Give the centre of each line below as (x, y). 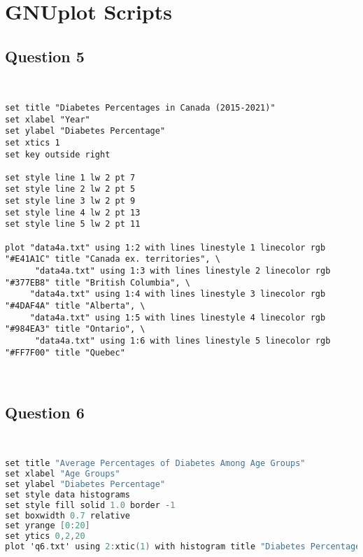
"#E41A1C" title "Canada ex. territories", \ (113, 259)
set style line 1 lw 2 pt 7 (70, 177)
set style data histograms (67, 494)
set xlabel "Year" (48, 119)
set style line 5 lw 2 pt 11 (73, 224)
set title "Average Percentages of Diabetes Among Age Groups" (155, 464)
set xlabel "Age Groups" (63, 474)
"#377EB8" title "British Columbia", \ (98, 282)
